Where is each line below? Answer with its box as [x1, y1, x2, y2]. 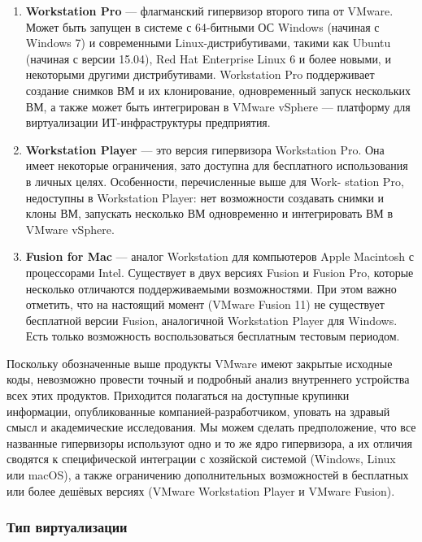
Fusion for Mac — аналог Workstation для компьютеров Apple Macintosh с [25, 248, 415, 265]
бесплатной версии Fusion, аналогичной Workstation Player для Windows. [25, 311, 398, 328]
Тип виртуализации [7, 517, 128, 537]
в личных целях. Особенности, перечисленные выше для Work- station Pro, [25, 172, 404, 189]
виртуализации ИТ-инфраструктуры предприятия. [25, 114, 271, 131]
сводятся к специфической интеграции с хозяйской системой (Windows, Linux [7, 450, 396, 467]
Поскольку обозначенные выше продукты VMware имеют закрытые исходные [7, 354, 393, 371]
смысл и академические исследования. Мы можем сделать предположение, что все [7, 418, 416, 436]
